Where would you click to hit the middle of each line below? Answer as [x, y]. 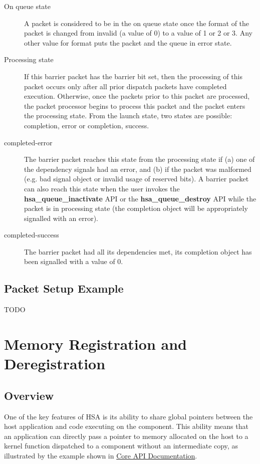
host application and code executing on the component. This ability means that [126, 426]
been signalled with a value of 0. [74, 261]
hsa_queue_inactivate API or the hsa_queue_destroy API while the [140, 198]
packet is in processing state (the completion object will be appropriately [136, 208]
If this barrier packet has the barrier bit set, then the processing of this [133, 76]
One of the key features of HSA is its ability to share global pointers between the [128, 416]
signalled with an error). [61, 218]
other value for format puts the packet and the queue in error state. [128, 42]
